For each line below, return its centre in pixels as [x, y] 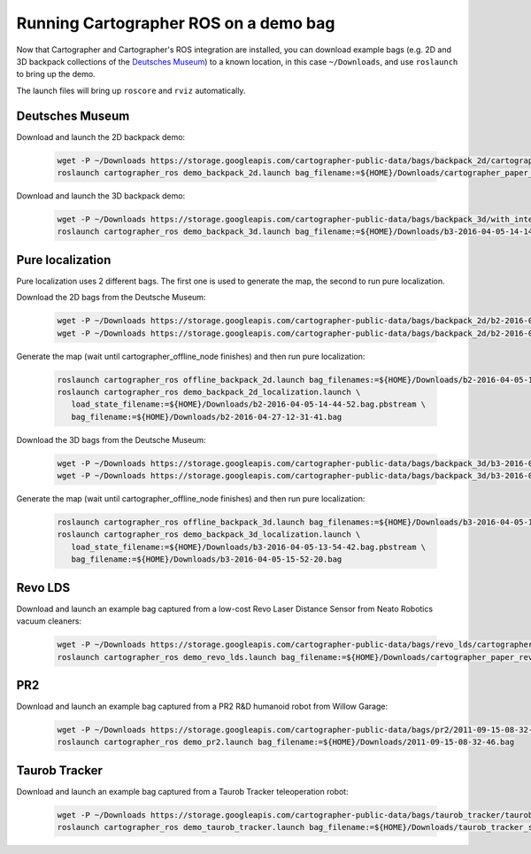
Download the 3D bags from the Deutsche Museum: [111, 439]
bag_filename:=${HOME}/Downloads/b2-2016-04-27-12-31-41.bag [207, 417]
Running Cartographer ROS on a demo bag [176, 23]
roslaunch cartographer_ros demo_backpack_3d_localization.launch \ [209, 535]
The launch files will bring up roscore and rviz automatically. [131, 90]
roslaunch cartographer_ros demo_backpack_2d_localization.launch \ [209, 392]
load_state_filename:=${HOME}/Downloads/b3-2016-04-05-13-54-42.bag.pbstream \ [249, 547]
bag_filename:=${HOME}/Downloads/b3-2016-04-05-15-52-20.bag [207, 559]
